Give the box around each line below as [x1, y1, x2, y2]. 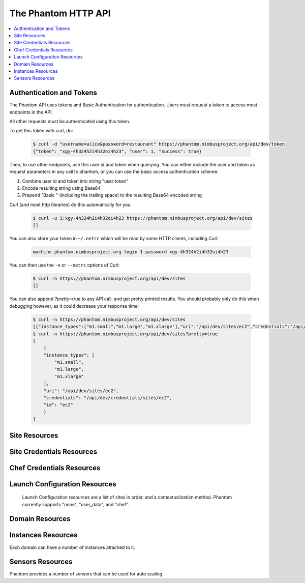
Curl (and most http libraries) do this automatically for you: [9, 201, 132, 208]
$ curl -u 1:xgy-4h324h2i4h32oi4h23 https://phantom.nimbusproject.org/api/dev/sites [33, 215, 253, 221]
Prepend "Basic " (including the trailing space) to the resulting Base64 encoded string [22, 192, 202, 198]
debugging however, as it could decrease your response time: [9, 303, 139, 309]
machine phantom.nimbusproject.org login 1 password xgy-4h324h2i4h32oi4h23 [33, 249, 229, 255]
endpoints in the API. [9, 109, 53, 115]
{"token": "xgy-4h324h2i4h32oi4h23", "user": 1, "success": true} [33, 148, 202, 154]
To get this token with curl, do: [9, 128, 73, 134]
